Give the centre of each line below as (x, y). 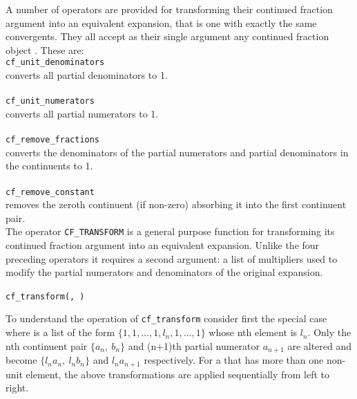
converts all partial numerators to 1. (82, 113)
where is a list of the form (60, 332)
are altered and (320, 345)
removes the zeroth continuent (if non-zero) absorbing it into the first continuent (176, 204)
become (21, 360)
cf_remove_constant (50, 192)
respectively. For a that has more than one (234, 360)
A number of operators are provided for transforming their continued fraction (169, 9)
